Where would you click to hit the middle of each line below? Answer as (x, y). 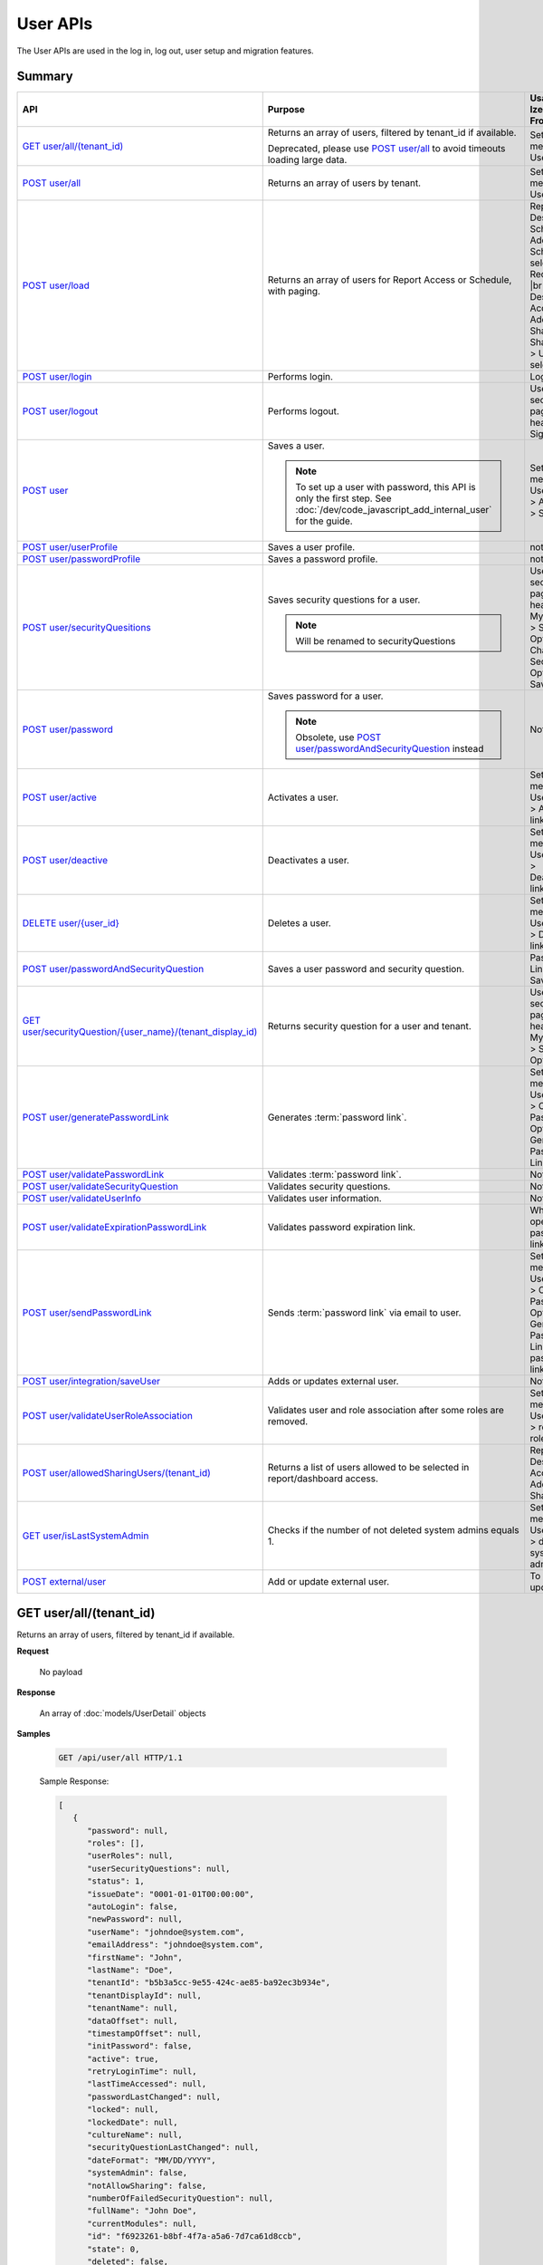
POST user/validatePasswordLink (93, 1175)
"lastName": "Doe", (130, 1970)
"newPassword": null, (135, 1919)
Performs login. (300, 377)
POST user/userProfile (70, 547)
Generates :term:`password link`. (337, 1117)
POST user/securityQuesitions (86, 628)
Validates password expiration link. (342, 1228)
